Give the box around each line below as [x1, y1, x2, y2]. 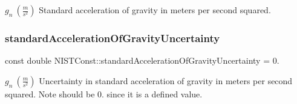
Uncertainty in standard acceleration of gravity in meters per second [39, 74, 293, 87]
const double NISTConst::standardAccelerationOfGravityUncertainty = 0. [5, 54, 279, 67]
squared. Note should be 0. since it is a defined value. [5, 87, 203, 100]
